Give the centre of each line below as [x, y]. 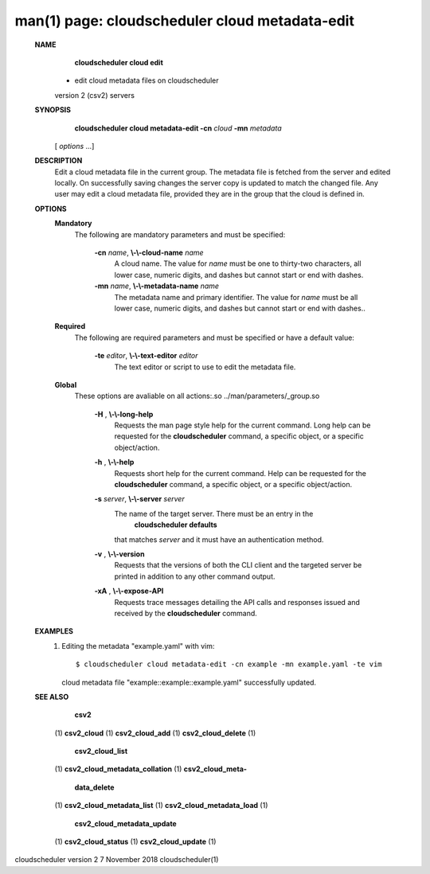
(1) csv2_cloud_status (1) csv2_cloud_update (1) [135, 842]
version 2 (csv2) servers [95, 95]
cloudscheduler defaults [176, 525]
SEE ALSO [52, 696]
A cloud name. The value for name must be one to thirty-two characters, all [238, 263]
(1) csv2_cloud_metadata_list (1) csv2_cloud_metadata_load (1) [161, 806]
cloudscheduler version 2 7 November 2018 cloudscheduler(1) [117, 860]
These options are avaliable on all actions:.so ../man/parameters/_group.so [197, 396]
